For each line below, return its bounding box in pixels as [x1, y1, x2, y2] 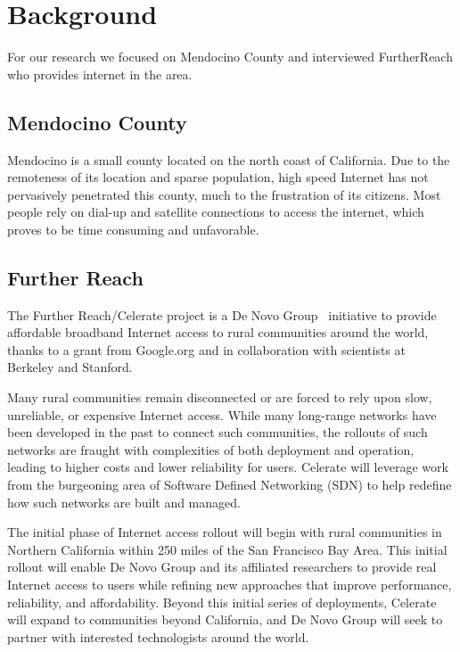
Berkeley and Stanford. [7, 358, 133, 376]
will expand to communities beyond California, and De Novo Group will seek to [7, 610, 443, 629]
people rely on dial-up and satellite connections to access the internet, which [7, 202, 424, 221]
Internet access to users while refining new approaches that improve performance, [7, 575, 452, 593]
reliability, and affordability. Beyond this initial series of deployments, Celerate [7, 592, 437, 611]
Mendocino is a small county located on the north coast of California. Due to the [7, 150, 450, 169]
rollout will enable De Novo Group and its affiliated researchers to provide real [7, 557, 437, 576]
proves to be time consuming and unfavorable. [7, 219, 259, 238]
